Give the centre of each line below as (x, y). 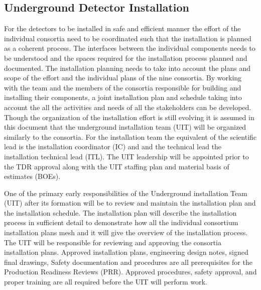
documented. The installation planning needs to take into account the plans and (127, 68)
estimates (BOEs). (32, 176)
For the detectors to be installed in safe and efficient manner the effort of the (122, 28)
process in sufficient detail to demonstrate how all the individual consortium (121, 222)
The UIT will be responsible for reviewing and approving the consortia (113, 242)
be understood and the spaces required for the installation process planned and (126, 58)
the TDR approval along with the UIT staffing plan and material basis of (117, 166)
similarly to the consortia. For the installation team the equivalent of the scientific (130, 136)
